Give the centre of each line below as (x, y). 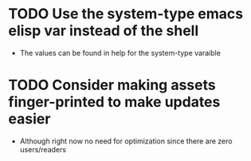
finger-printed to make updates (114, 102)
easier (29, 119)
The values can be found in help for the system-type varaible (120, 53)
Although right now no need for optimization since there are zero (126, 141)
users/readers (43, 149)
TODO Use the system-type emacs (126, 14)
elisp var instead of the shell (104, 31)
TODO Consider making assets (112, 85)
